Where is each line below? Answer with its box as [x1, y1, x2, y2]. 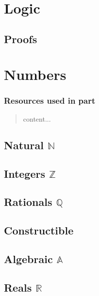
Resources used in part [4, 94, 96, 107]
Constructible [4, 223, 74, 238]
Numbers [4, 64, 66, 84]
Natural [4, 137, 44, 152]
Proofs [4, 31, 37, 46]
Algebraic [4, 251, 53, 266]
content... [23, 113, 51, 124]
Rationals [4, 194, 52, 209]
